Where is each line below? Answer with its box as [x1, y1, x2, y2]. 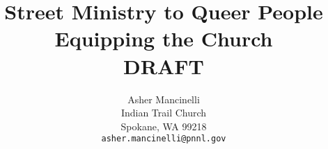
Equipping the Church [54, 24, 273, 53]
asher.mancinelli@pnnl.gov [101, 134, 226, 144]
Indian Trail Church [120, 105, 207, 120]
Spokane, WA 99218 [120, 119, 207, 133]
